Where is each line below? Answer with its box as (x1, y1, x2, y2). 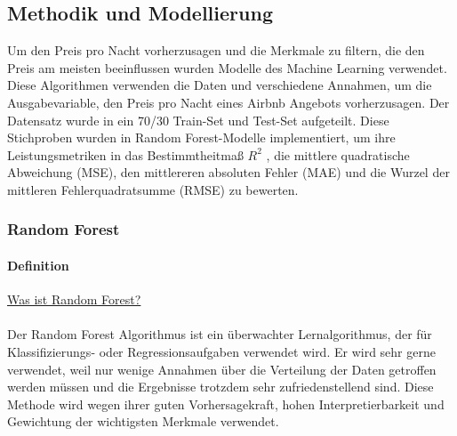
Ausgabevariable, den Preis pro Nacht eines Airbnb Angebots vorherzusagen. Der (7, 93, 450, 111)
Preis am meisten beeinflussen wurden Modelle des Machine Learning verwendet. (7, 58, 447, 77)
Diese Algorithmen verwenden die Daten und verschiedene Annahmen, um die (7, 76, 432, 94)
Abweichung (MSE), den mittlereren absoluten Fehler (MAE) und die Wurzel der (7, 163, 450, 182)
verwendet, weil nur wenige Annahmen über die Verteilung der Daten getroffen (7, 359, 437, 378)
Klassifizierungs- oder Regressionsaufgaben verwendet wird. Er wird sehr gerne (7, 342, 436, 360)
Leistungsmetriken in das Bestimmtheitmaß (7, 145, 244, 164)
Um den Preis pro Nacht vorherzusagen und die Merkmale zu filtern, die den (7, 41, 425, 60)
